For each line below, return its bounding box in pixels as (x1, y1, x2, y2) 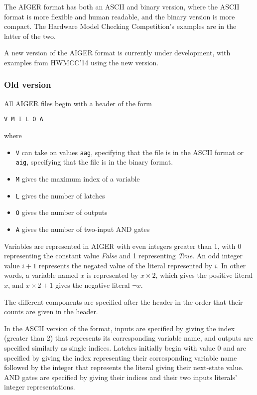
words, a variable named (4, 270, 78, 280)
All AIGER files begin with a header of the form (4, 98, 152, 108)
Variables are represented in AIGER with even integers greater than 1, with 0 (4, 240, 242, 251)
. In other (217, 260, 246, 270)
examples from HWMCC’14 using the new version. (4, 57, 159, 67)
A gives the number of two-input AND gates (15, 223, 150, 234)
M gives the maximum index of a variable (15, 173, 140, 184)
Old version (4, 78, 51, 91)
